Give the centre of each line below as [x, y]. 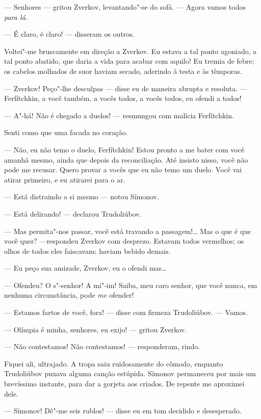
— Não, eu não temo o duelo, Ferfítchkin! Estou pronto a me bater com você [124, 149]
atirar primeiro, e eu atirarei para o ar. [65, 179]
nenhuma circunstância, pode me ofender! [69, 295]
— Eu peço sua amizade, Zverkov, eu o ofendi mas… [85, 268]
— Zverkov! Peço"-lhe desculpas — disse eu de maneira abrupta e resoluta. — [126, 88]
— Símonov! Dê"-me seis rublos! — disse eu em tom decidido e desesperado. [123, 411]
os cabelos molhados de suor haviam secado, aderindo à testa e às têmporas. [123, 71]
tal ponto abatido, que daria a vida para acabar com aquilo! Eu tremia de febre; [129, 61]
